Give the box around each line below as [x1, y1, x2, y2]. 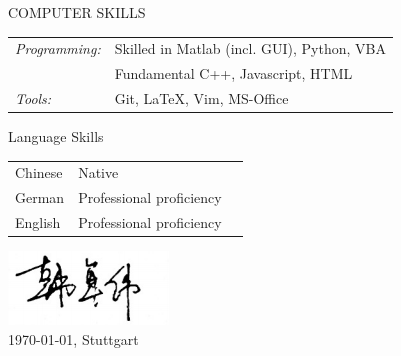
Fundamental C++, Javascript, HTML [114, 63, 353, 84]
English [15, 212, 61, 233]
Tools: [15, 88, 52, 109]
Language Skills [8, 126, 104, 147]
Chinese [15, 162, 63, 183]
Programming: [15, 38, 101, 59]
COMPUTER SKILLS [8, 2, 146, 22]
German [15, 187, 65, 208]
